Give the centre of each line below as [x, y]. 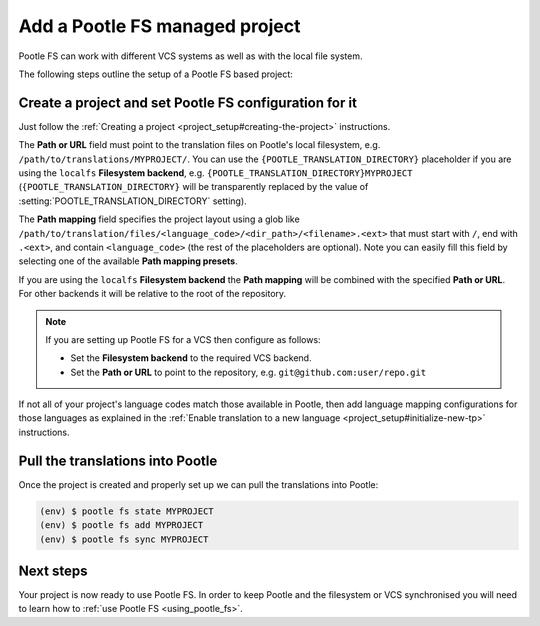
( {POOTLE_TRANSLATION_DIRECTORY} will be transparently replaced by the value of [193, 187]
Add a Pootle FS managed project [159, 26]
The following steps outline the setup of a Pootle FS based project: [156, 74]
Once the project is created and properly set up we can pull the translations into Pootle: [198, 484]
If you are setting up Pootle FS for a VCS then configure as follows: [183, 339]
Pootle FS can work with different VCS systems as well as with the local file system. [190, 56]
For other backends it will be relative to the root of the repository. [152, 294]
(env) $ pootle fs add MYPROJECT [121, 525]
